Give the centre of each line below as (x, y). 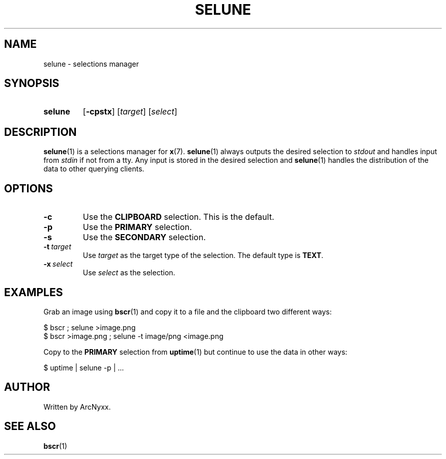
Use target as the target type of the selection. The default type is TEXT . (203, 255)
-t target (57, 247)
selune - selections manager (91, 64)
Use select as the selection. (129, 273)
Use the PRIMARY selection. (137, 227)
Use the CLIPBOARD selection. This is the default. (178, 217)
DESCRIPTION (40, 132)
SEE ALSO (30, 426)
